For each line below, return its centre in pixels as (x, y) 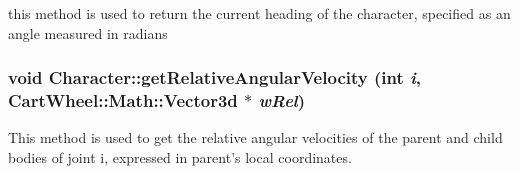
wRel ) (282, 100)
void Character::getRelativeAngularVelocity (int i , (215, 77)
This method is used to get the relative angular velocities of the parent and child (255, 137)
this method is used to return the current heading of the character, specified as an (259, 13)
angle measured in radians (88, 32)
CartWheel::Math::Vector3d (123, 100)
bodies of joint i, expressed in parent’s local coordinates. (180, 156)
